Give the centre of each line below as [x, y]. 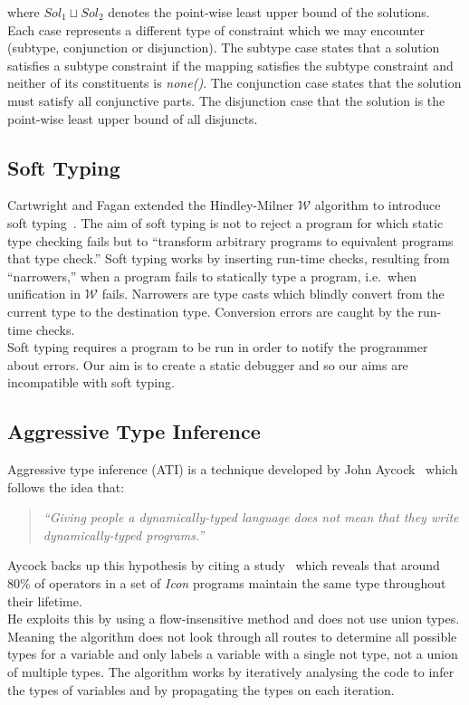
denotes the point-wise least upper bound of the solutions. [269, 12]
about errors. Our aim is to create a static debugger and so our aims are [208, 364]
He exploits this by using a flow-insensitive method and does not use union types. [234, 619]
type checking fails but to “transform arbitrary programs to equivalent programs [230, 240]
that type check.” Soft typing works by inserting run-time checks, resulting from [229, 258]
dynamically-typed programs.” [124, 534]
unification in [44, 294]
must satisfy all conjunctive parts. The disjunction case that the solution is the [226, 100]
